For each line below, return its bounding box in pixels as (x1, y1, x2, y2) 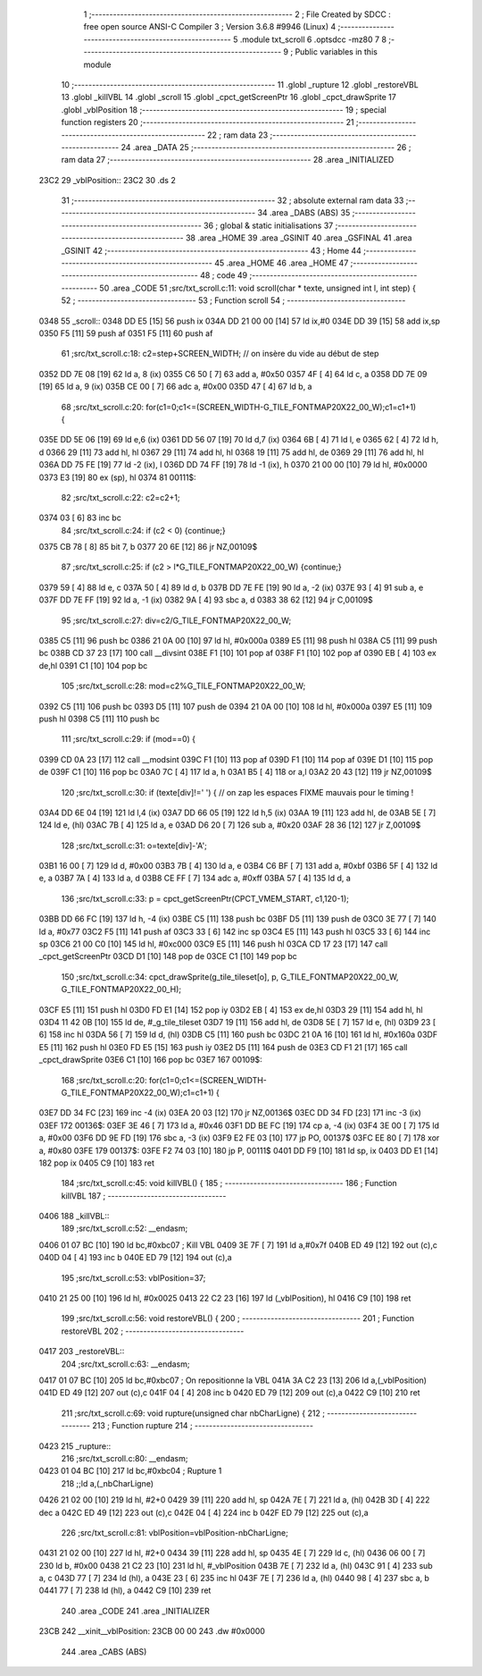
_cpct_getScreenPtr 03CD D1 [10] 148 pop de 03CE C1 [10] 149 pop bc (38, 951, 298, 962)
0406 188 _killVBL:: (38, 1211, 110, 1222)
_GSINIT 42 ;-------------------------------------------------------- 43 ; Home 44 (61, 245, 361, 256)
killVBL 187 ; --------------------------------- (61, 1190, 227, 1201)
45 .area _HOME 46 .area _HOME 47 (214, 257, 349, 268)
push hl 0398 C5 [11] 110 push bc (38, 713, 161, 724)
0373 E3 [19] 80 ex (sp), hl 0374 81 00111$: (38, 472, 196, 483)
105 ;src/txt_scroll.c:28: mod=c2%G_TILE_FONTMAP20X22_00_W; (61, 680, 306, 692)
